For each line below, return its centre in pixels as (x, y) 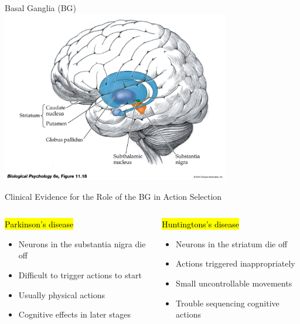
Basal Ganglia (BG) (40, 8)
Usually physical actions (62, 294)
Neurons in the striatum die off (232, 243)
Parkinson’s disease (39, 224)
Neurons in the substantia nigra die (82, 243)
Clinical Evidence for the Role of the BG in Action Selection (113, 196)
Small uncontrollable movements (234, 283)
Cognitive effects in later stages (74, 314)
